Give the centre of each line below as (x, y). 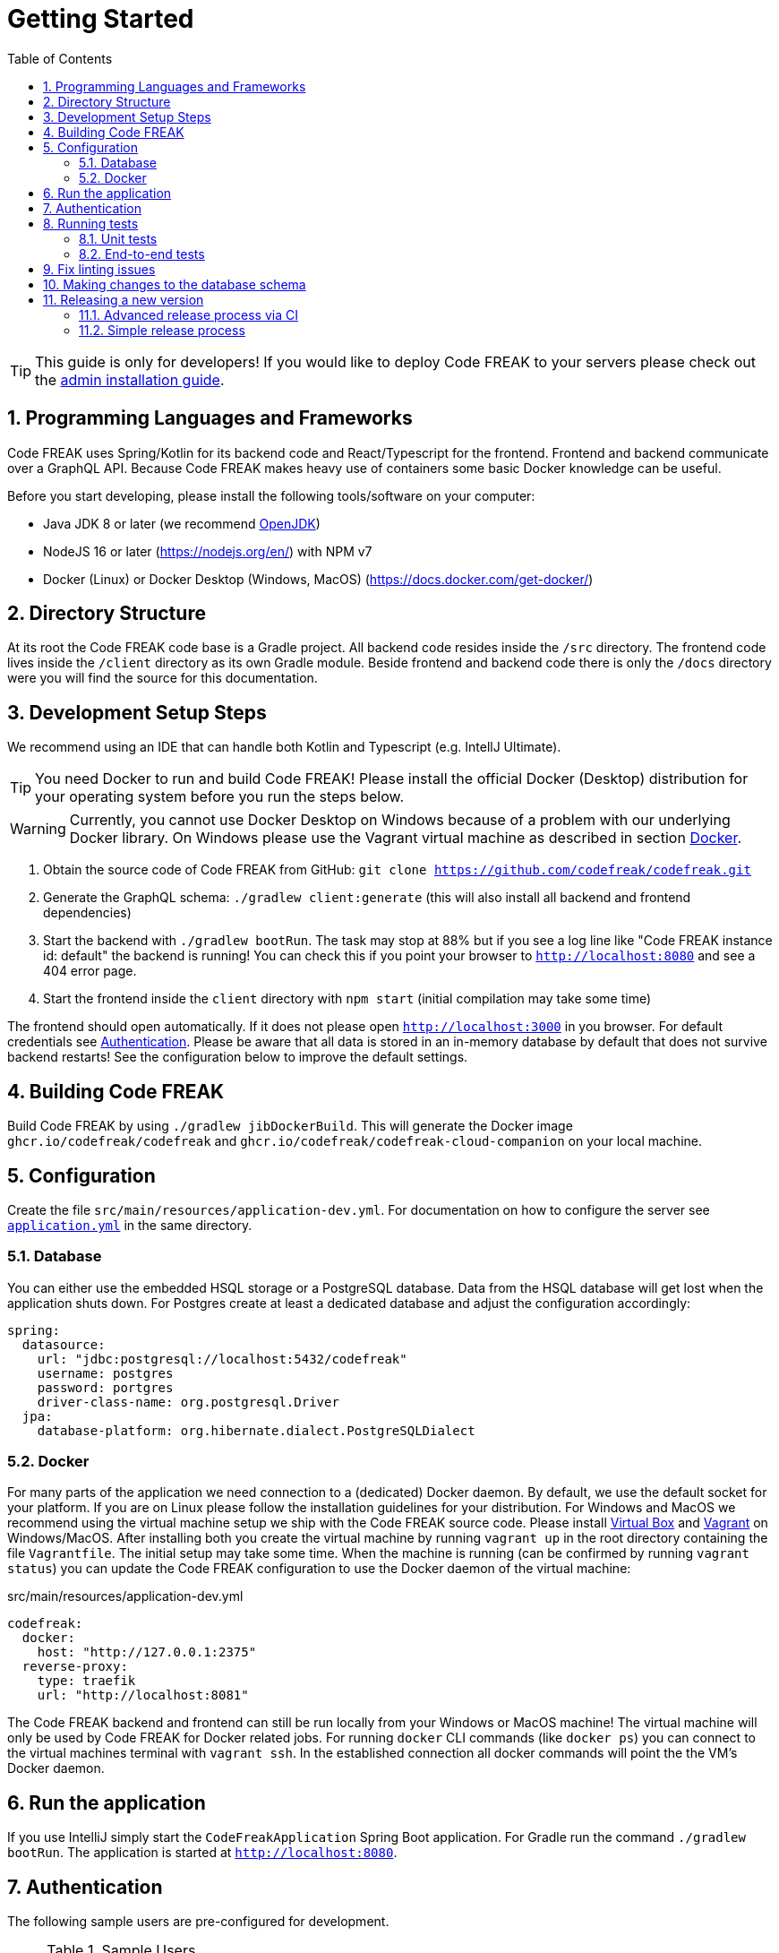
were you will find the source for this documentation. (163, 678)
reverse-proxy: (75, 1667)
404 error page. (90, 971)
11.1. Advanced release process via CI (188, 314)
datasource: (64, 1344)
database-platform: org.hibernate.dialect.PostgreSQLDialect (256, 1430)
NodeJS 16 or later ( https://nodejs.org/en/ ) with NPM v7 (208, 551)
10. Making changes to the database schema (175, 284)
